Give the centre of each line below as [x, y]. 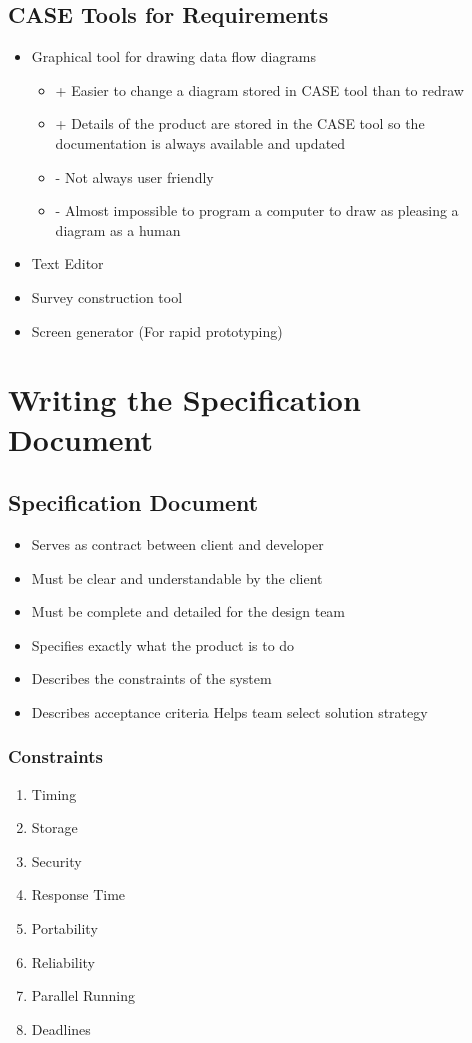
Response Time [78, 894]
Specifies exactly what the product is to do [163, 644]
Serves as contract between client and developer [177, 543]
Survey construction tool [107, 296]
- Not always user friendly [134, 176]
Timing [54, 793]
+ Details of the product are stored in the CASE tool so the [240, 123]
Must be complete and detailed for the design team [188, 611]
